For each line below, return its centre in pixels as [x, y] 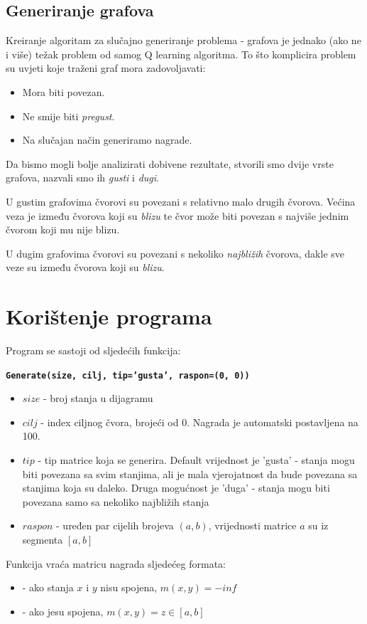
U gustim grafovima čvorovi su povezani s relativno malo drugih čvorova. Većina [181, 201]
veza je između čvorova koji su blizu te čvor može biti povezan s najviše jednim [177, 215]
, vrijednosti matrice [252, 525]
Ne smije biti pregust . [69, 116]
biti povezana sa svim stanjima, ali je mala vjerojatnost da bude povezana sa [190, 474]
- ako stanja [48, 587]
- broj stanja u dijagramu [98, 398]
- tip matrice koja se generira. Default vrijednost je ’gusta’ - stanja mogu [196, 460]
